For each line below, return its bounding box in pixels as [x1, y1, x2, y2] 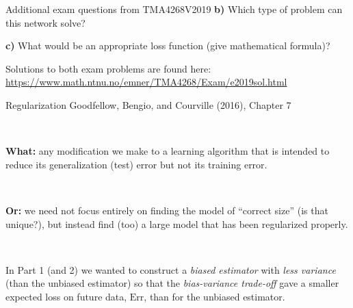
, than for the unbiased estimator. [144, 289, 285, 303]
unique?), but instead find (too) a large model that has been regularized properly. [5, 216, 348, 231]
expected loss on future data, [5, 289, 127, 303]
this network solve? [5, 15, 86, 29]
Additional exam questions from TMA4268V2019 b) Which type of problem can [5, 2, 343, 16]
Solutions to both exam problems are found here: [5, 61, 211, 75]
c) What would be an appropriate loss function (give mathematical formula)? [5, 38, 330, 53]
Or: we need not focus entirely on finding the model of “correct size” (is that [5, 203, 328, 217]
